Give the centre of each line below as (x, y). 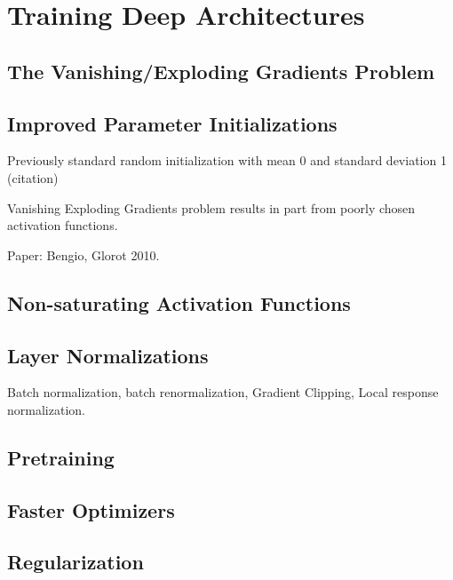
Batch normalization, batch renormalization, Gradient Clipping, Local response (223, 392)
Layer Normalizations (108, 355)
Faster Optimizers (91, 509)
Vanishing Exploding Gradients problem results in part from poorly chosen (211, 207)
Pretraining (61, 457)
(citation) (33, 177)
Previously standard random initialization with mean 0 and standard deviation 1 (227, 160)
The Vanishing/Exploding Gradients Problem (221, 71)
